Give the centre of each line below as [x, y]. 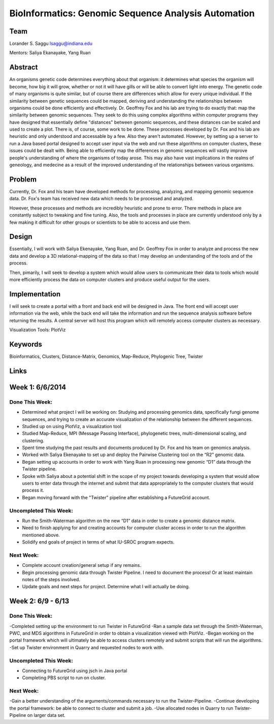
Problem [23, 179]
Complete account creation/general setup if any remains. [82, 565]
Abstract [24, 67]
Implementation [35, 294]
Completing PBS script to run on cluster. [64, 678]
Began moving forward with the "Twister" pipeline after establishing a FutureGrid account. [116, 497]
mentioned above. [41, 535]
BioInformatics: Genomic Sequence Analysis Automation [132, 13]
